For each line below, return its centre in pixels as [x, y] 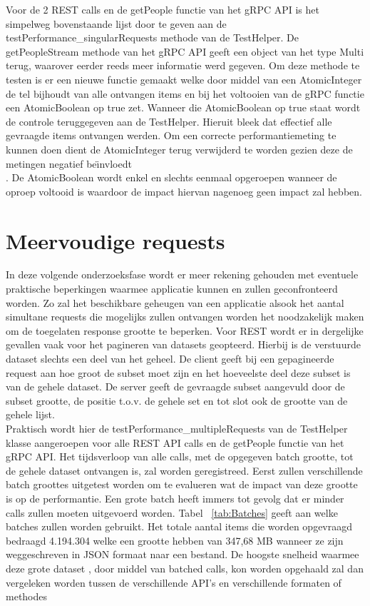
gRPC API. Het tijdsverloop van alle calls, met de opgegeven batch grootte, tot [180, 456]
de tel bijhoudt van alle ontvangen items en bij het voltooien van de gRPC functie [185, 93]
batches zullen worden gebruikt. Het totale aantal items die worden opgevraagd [179, 526]
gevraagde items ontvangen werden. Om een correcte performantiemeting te [171, 135]
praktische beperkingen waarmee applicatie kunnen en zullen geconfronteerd [172, 289]
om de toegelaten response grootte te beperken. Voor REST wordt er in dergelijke [185, 330]
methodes [27, 596]
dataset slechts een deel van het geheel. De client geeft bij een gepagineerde [170, 358]
